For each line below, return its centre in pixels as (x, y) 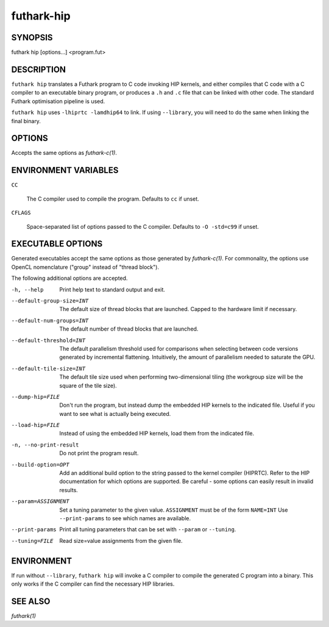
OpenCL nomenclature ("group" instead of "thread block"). (85, 267)
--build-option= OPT (40, 464)
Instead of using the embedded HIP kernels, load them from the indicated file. (157, 434)
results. (69, 490)
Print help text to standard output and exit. (112, 289)
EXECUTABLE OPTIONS (57, 244)
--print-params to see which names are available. (125, 518)
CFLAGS (21, 213)
